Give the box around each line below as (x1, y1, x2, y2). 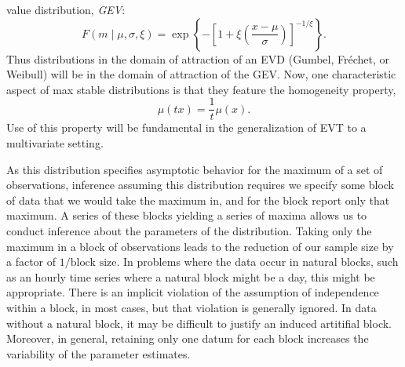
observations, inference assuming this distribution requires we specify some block (6, 176, 394, 193)
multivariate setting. (6, 135, 104, 151)
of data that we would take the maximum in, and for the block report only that (6, 191, 390, 208)
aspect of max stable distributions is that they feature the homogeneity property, (6, 81, 396, 97)
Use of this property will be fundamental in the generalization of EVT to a (6, 119, 367, 136)
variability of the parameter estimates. (6, 345, 191, 362)
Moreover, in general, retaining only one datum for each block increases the (6, 330, 369, 347)
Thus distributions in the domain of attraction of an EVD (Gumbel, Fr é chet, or (6, 50, 390, 67)
